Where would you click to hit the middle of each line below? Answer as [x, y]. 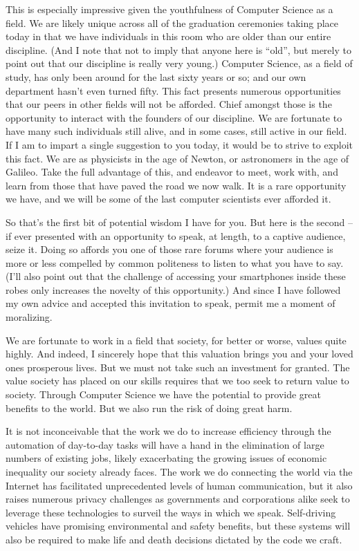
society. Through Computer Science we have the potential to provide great [163, 394]
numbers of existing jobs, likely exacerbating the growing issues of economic [166, 458]
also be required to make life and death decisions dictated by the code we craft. [174, 539]
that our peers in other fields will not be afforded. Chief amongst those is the [169, 104]
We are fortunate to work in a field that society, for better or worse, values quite [176, 340]
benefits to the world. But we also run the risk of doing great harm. [149, 408]
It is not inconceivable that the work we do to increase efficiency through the [168, 431]
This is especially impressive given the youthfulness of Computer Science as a [169, 9]
